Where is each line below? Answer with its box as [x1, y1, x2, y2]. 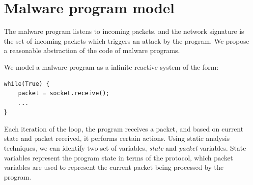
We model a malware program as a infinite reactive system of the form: [4, 61, 219, 72]
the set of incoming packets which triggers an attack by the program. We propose [4, 35, 250, 46]
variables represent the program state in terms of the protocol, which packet [4, 152, 233, 162]
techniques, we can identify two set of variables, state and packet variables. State [4, 143, 246, 153]
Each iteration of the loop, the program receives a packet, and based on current [4, 123, 244, 133]
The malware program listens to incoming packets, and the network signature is [4, 26, 244, 36]
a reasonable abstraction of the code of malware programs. [4, 45, 180, 55]
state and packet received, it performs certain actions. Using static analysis [4, 133, 230, 143]
